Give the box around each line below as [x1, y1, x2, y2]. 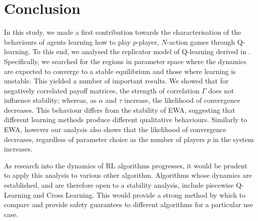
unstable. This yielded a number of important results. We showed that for [4, 75, 229, 86]
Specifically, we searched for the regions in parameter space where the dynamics [4, 56, 247, 66]
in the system [213, 134, 254, 144]
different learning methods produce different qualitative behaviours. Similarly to [4, 114, 248, 125]
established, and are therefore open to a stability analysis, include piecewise [4, 180, 234, 190]
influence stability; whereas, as [4, 95, 97, 105]
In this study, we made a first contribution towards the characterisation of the [4, 27, 241, 37]
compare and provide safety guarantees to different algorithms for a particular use [4, 199, 253, 210]
